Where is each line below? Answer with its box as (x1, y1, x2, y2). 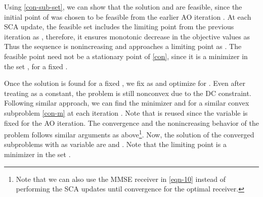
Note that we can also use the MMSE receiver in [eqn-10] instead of (16, 173, 226, 184)
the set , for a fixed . (4, 61, 68, 71)
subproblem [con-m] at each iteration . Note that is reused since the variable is (4, 107, 248, 118)
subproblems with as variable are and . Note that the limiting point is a (4, 139, 227, 150)
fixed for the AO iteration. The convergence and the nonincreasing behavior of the (4, 117, 259, 128)
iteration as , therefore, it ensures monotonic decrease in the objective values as (4, 31, 250, 41)
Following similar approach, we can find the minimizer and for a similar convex (4, 97, 249, 108)
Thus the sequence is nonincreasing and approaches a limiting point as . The (4, 41, 242, 52)
